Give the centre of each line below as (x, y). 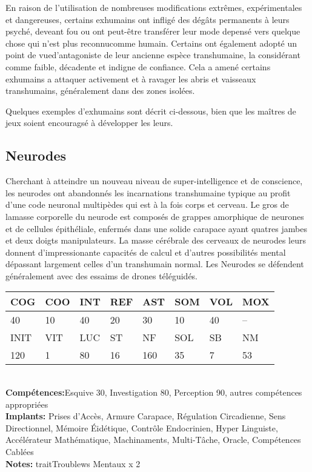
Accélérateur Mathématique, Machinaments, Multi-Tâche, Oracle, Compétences (153, 440)
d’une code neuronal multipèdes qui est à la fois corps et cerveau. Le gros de (147, 204)
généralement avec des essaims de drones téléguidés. (102, 275)
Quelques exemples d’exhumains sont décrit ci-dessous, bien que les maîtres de (151, 111)
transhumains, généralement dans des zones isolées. (100, 91)
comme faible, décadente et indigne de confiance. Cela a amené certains (138, 66)
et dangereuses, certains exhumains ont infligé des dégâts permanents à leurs (148, 19)
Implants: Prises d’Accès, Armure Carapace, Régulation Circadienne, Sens (146, 416)
